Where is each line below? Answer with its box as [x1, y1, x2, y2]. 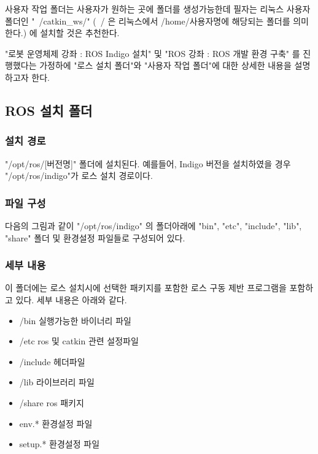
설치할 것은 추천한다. [40, 26, 120, 39]
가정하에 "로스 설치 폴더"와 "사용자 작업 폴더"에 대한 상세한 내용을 [39, 59, 292, 72]
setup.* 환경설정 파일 [19, 437, 100, 450]
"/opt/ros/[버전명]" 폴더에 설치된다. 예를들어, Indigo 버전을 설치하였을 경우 [5, 157, 291, 170]
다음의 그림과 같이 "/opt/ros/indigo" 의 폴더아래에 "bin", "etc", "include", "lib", [5, 219, 302, 232]
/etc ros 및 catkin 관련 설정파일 [19, 335, 139, 347]
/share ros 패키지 [19, 396, 84, 409]
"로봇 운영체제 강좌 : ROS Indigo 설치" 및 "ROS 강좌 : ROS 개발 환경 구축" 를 [5, 47, 300, 59]
